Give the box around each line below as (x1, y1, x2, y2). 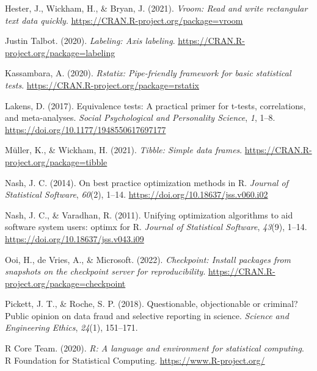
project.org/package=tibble (5, 155, 107, 168)
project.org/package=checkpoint (5, 276, 126, 289)
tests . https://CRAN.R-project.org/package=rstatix (5, 78, 200, 91)
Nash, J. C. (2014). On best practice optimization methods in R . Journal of (5, 176, 288, 189)
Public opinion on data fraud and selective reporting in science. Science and (5, 309, 289, 322)
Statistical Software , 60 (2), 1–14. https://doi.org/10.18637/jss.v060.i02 (5, 188, 268, 201)
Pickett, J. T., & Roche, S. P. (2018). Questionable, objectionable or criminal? (5, 297, 298, 310)
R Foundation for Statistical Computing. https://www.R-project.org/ (5, 353, 265, 366)
